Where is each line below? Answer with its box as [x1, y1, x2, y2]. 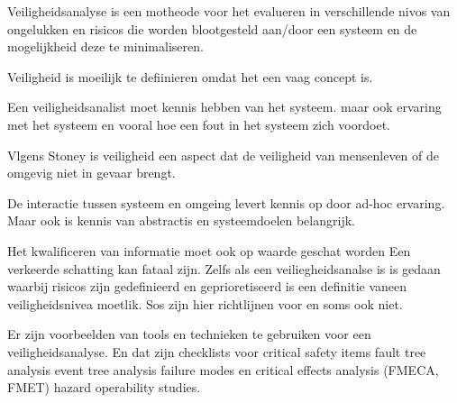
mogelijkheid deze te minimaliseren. [7, 37, 204, 56]
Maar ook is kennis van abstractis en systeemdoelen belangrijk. [7, 211, 355, 230]
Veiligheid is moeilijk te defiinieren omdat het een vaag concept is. [7, 67, 373, 86]
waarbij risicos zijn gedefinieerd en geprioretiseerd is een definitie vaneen [7, 277, 407, 296]
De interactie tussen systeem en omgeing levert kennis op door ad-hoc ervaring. [7, 193, 445, 212]
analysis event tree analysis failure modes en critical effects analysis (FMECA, [7, 360, 439, 379]
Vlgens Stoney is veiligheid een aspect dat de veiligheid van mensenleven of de [7, 145, 439, 164]
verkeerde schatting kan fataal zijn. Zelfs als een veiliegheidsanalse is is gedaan [7, 259, 441, 278]
